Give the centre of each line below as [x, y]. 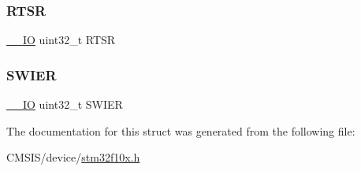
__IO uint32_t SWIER [65, 104]
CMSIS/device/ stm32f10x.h [73, 157]
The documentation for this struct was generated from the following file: [181, 130]
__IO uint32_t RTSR [61, 40]
